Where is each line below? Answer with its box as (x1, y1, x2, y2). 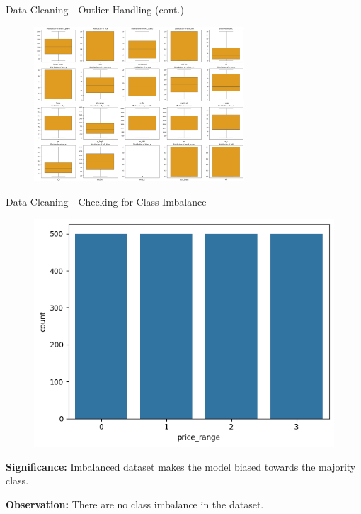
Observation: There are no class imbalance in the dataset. (6, 496, 264, 511)
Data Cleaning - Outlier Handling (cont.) (6, 2, 184, 16)
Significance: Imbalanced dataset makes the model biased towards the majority (6, 459, 356, 474)
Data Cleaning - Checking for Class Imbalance (6, 194, 207, 209)
